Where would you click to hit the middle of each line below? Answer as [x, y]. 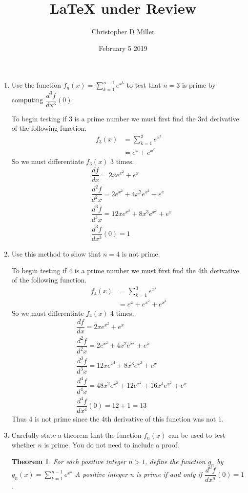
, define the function [175, 461]
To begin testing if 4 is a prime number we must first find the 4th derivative [125, 270]
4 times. [122, 313]
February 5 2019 [123, 48]
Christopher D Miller [123, 32]
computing [27, 100]
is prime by [199, 85]
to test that [144, 85]
